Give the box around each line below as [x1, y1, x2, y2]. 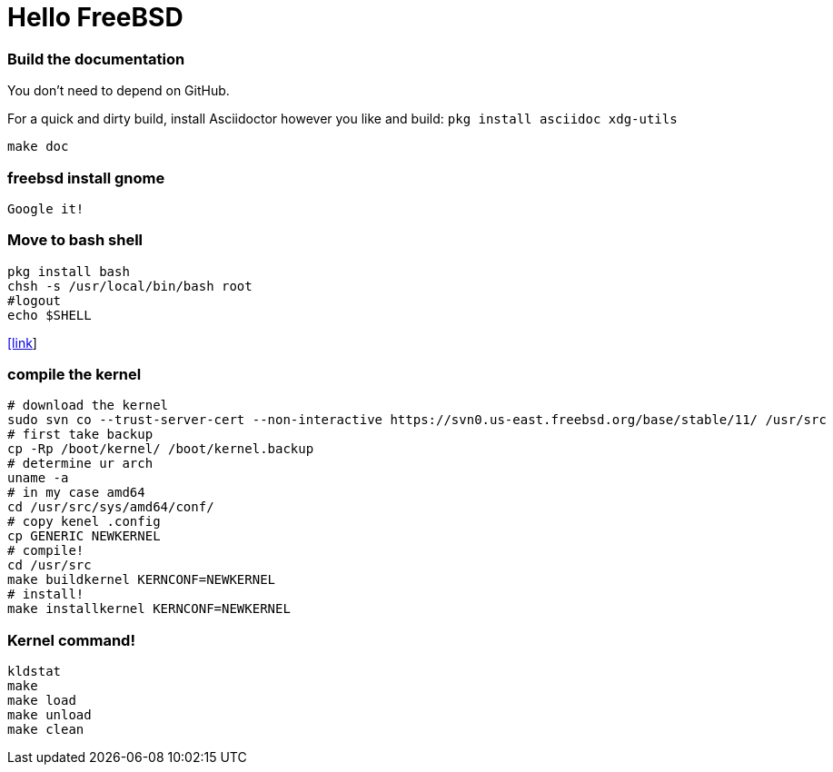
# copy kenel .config [7, 514, 161, 530]
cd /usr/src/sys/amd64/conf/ [7, 500, 214, 515]
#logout [7, 292, 62, 308]
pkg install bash [7, 263, 130, 279]
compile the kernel [7, 365, 142, 383]
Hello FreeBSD [7, 2, 183, 33]
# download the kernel [7, 398, 169, 413]
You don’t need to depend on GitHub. [7, 83, 230, 99]
